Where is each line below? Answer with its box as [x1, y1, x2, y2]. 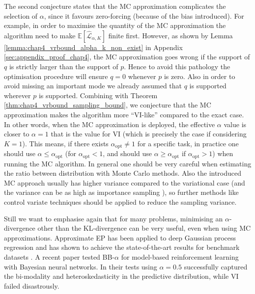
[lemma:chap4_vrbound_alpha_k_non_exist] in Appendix [4, 42, 183, 52]
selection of [4, 10, 38, 21]
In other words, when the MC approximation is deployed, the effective [4, 119, 215, 129]
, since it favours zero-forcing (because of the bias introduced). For [44, 10, 244, 21]
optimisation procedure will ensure [4, 71, 108, 81]
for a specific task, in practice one [137, 138, 239, 148]
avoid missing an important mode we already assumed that [4, 80, 182, 91]
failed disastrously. [4, 280, 59, 291]
